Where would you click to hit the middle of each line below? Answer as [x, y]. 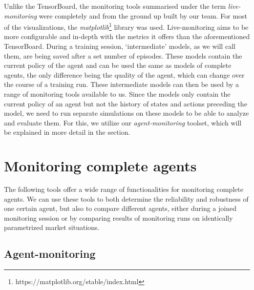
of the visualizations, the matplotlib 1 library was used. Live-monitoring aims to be [126, 26]
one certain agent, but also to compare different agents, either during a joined [120, 208]
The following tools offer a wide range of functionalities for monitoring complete [124, 189]
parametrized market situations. [52, 227]
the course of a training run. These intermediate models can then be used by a [122, 84]
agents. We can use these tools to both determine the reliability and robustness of [126, 198]
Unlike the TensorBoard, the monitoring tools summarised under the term [115, 6]
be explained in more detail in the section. [67, 132]
